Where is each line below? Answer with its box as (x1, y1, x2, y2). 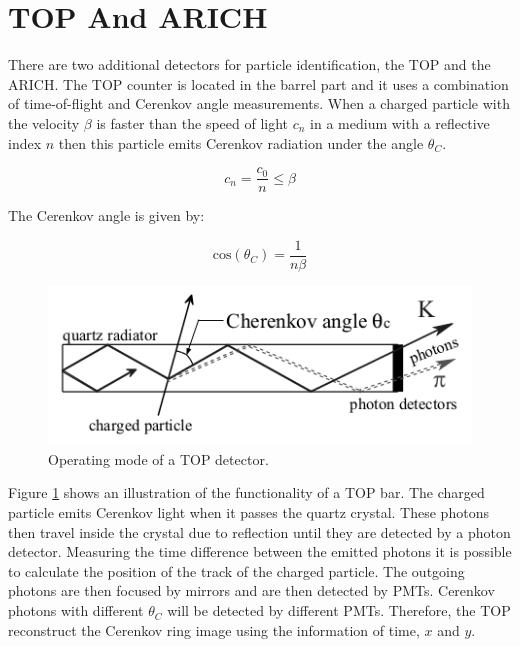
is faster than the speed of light (96, 112, 289, 133)
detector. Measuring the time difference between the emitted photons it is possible (8, 541, 512, 562)
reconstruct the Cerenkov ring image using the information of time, (8, 619, 420, 640)
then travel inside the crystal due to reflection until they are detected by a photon (8, 521, 511, 542)
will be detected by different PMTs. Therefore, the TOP (167, 600, 511, 621)
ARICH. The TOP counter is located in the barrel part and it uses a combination (8, 73, 509, 94)
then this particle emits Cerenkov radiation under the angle (58, 132, 424, 153)
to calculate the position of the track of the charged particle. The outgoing (8, 560, 465, 581)
